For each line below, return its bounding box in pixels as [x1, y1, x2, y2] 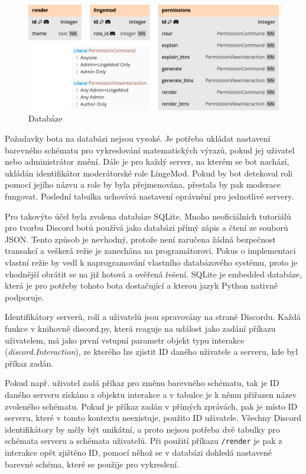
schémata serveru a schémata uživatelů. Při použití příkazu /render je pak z [5, 434, 282, 447]
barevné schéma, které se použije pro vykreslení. [5, 457, 180, 470]
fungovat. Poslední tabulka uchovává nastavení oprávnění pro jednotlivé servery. [5, 190, 294, 202]
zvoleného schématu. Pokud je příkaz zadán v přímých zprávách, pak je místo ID [5, 400, 298, 412]
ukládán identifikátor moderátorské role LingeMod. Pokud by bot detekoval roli [5, 166, 293, 179]
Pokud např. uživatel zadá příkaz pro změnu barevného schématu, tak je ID [5, 377, 279, 389]
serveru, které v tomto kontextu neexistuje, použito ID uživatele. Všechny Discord [5, 411, 302, 424]
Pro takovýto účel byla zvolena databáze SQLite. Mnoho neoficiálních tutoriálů [5, 210, 291, 222]
